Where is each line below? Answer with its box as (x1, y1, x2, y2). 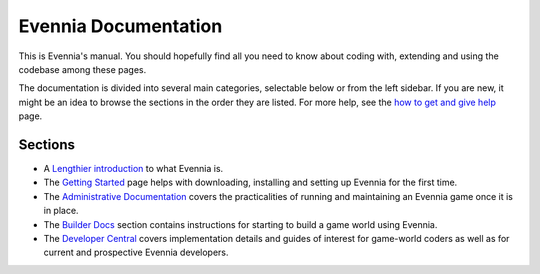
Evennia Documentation (18, 15, 223, 37)
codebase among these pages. (18, 63, 147, 75)
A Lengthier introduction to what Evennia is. (43, 163, 224, 175)
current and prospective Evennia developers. (43, 246, 229, 259)
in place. (43, 205, 79, 217)
